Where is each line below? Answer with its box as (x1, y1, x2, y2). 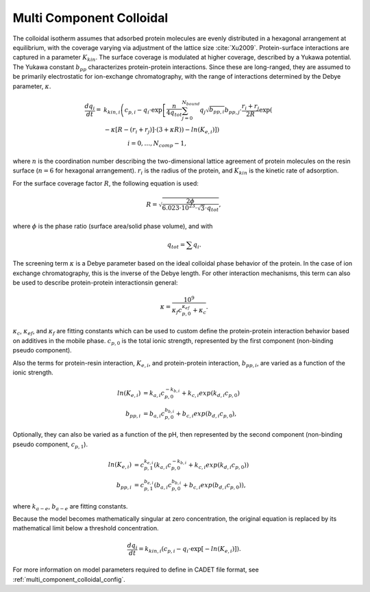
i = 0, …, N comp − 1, (127, 139, 186, 149)
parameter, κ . (12, 82, 51, 90)
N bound (182, 99, 200, 106)
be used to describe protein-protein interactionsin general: (12, 279, 178, 287)
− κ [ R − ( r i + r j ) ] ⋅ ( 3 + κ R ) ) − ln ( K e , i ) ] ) (104, 125, 220, 135)
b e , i (144, 478, 154, 486)
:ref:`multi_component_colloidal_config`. (12, 575, 126, 583)
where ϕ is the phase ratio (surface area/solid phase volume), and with (12, 222, 213, 230)
